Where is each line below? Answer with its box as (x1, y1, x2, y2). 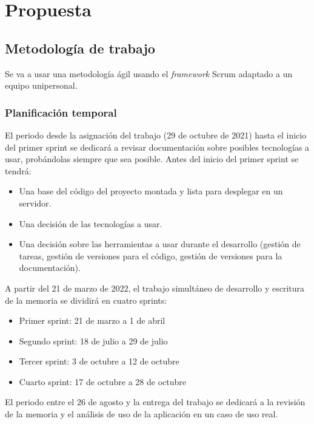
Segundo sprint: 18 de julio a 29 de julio (19, 334, 168, 347)
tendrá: (5, 164, 32, 177)
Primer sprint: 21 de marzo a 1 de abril (19, 314, 165, 327)
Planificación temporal (5, 104, 117, 120)
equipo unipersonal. (5, 79, 78, 92)
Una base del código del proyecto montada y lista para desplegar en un (19, 185, 283, 197)
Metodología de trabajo (5, 38, 155, 57)
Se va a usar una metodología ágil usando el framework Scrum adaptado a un (5, 67, 293, 80)
